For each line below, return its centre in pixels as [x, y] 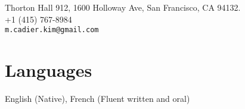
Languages [49, 70]
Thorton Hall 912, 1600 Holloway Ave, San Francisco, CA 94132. [123, 7]
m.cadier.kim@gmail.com [52, 30]
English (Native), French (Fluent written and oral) [97, 98]
